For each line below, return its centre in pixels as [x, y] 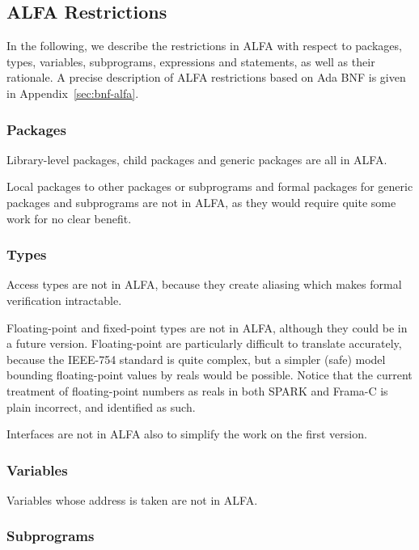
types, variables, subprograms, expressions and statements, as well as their [191, 61]
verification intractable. [64, 300]
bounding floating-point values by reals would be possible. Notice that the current [209, 375]
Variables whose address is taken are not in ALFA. [132, 499]
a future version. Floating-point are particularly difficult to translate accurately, [204, 343]
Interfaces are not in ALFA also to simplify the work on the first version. [187, 434]
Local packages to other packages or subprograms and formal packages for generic [210, 186]
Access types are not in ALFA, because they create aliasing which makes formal [204, 284]
